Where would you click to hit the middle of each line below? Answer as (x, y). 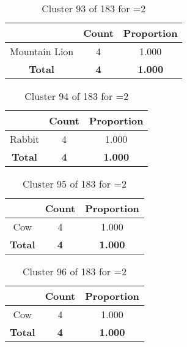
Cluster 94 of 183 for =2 (77, 96)
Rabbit (25, 139)
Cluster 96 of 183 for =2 (74, 271)
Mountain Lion (42, 51)
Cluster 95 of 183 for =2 (74, 184)
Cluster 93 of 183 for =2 (94, 8)
